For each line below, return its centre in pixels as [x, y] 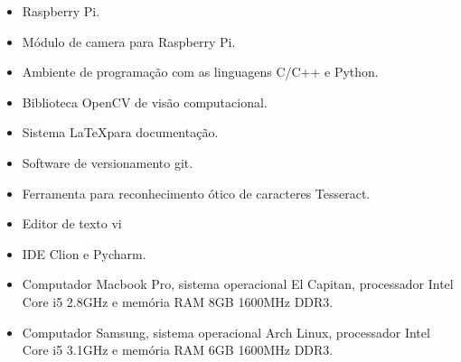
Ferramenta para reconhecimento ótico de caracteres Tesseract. [196, 193]
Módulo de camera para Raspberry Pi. [129, 41]
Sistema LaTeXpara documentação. [120, 132]
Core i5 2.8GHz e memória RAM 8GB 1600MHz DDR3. [178, 301]
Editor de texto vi [72, 223]
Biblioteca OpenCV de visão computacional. [145, 102]
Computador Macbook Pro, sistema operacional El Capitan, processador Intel [238, 284]
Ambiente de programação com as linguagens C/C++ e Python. [200, 72]
